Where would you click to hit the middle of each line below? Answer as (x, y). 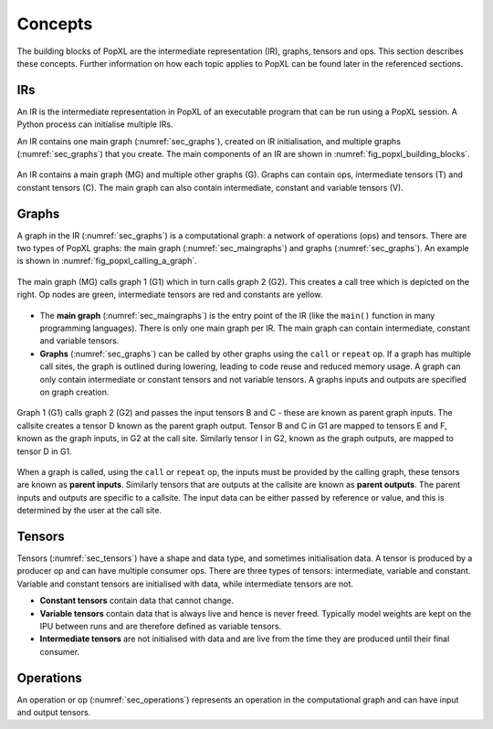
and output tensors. (54, 713)
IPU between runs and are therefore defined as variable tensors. (161, 626)
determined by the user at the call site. (89, 511)
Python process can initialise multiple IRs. (95, 124)
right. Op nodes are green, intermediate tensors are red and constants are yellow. (170, 295)
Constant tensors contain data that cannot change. (137, 601)
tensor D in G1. (44, 451)
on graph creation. (74, 392)
